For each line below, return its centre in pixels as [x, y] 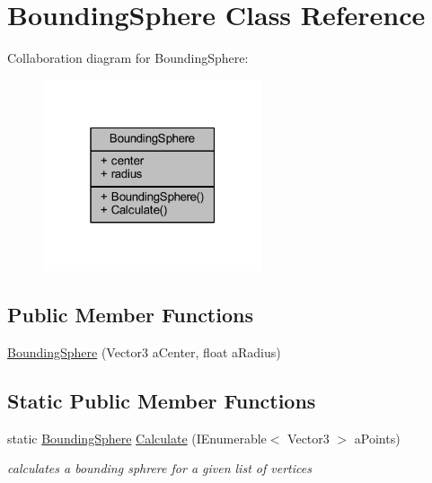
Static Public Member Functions [162, 400]
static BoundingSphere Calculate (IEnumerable [137, 438]
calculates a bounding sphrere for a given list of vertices [159, 468]
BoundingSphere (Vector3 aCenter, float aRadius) [144, 351]
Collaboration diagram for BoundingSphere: [128, 58]
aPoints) [377, 438]
